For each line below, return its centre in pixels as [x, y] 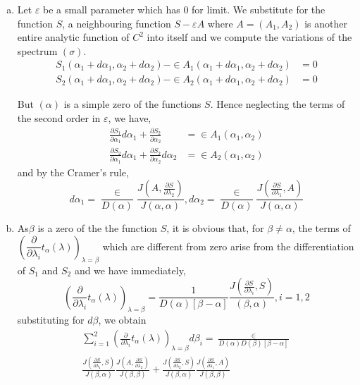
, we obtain [122, 320]
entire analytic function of [73, 37]
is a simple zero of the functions [132, 104]
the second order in [59, 118]
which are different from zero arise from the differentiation [228, 246]
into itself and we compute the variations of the [249, 37]
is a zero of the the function [98, 228]
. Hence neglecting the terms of [278, 104]
